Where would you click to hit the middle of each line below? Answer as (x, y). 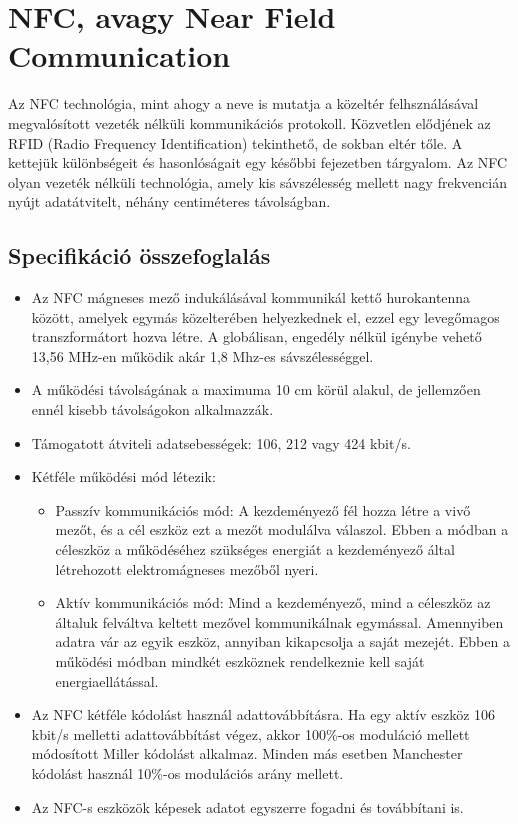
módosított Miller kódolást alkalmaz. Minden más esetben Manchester (247, 753)
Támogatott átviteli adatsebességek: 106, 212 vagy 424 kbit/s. (221, 442)
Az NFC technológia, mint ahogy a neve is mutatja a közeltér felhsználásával (243, 103)
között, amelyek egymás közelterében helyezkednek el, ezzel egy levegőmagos (265, 316)
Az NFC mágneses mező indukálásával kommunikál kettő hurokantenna (251, 297)
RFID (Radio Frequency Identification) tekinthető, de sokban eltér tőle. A (235, 142)
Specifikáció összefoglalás (139, 255)
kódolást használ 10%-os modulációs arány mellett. (187, 772)
